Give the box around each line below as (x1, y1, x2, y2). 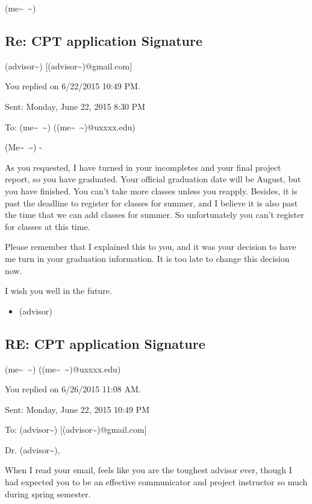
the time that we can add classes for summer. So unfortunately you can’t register (5, 208, 304, 221)
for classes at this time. (5, 220, 90, 232)
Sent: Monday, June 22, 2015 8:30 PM (5, 100, 145, 112)
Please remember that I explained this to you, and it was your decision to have (5, 240, 296, 253)
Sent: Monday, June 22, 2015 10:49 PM (5, 403, 149, 415)
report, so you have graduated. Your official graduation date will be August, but (5, 173, 301, 185)
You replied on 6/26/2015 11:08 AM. (5, 383, 141, 395)
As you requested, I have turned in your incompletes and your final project (5, 161, 281, 173)
